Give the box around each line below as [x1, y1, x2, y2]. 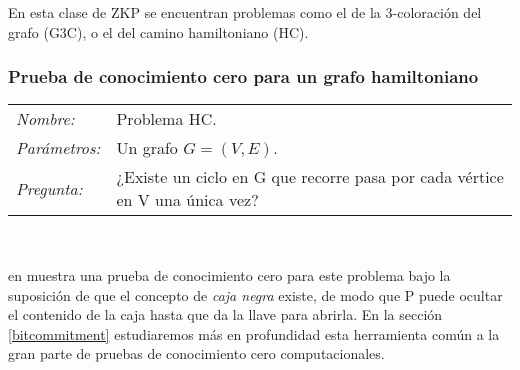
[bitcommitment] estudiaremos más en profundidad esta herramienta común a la [8, 323, 500, 344]
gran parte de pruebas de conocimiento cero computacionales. [8, 343, 385, 364]
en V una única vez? [116, 188, 259, 212]
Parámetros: [16, 136, 101, 160]
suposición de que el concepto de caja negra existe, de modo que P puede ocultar [8, 284, 503, 305]
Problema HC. [116, 107, 217, 131]
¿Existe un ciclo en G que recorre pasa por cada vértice [116, 165, 504, 189]
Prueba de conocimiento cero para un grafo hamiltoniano [8, 64, 479, 89]
